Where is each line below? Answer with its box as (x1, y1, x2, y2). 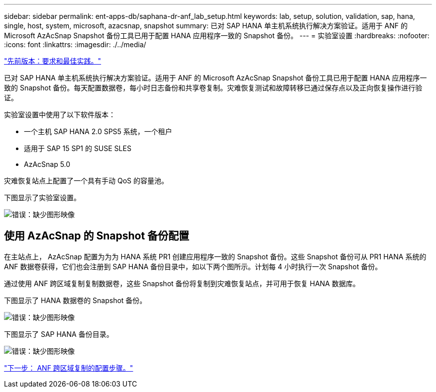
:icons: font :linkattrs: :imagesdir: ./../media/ (4, 40, 146, 49)
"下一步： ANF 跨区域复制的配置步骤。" (4, 363, 133, 372)
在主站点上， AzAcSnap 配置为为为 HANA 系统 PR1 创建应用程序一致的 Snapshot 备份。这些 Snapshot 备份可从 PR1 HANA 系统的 (4, 252, 427, 261)
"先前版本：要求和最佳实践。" (4, 57, 102, 65)
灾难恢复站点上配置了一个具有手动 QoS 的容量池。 (4, 176, 168, 185)
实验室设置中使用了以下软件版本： (4, 110, 115, 119)
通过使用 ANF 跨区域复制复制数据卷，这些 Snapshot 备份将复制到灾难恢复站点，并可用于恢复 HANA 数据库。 (4, 279, 360, 288)
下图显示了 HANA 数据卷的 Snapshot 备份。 (4, 296, 147, 305)
